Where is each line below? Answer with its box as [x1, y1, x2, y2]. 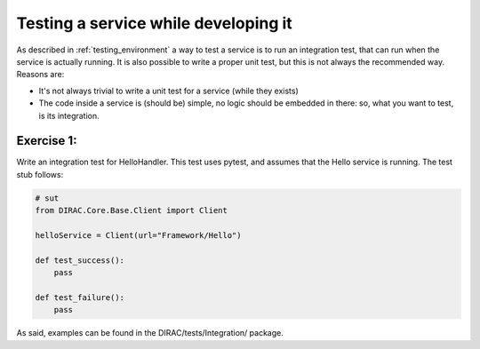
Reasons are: [16, 69, 65, 80]
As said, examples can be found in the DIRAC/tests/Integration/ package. [16, 328, 284, 338]
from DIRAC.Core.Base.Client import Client [35, 205, 228, 216]
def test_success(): [35, 255, 124, 266]
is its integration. [38, 110, 100, 121]
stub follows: [16, 169, 64, 179]
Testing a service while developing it [16, 13, 292, 33]
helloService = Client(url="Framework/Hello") [35, 230, 242, 240]
